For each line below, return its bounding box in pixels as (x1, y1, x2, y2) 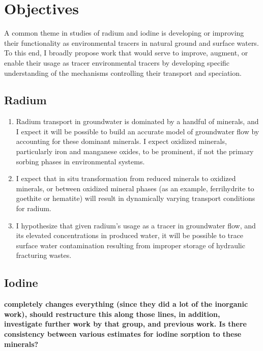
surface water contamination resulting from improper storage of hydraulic (16, 240, 245, 250)
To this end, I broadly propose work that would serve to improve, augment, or (4, 47, 248, 58)
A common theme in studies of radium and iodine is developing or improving (4, 27, 244, 38)
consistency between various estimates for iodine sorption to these (4, 329, 242, 339)
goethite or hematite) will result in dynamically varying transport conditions (16, 193, 255, 203)
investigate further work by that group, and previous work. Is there (4, 318, 247, 329)
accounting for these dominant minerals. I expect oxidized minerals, (16, 136, 227, 147)
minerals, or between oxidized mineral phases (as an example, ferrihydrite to (16, 183, 254, 193)
